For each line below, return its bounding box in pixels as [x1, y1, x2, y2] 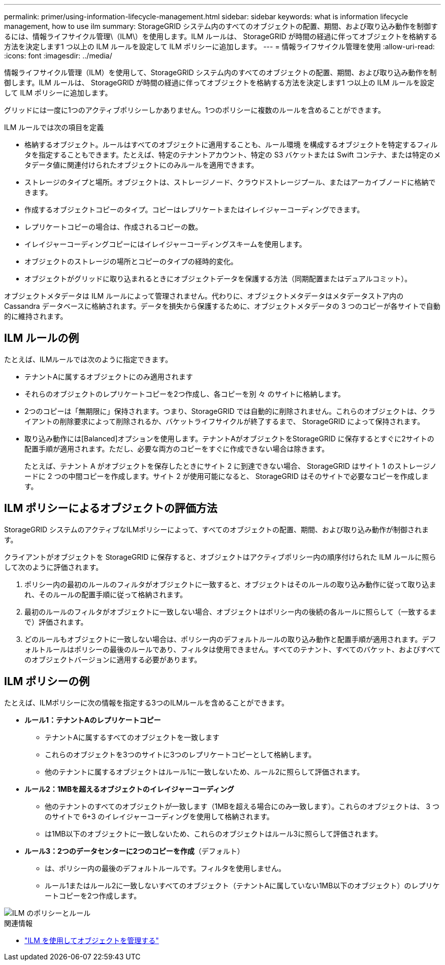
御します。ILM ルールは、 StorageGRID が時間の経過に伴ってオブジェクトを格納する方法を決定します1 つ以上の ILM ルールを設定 [4, 78, 434, 87]
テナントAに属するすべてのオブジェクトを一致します [45, 732, 220, 742]
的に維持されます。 [4, 312, 68, 320]
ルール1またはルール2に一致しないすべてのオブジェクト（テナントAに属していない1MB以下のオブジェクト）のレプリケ [45, 881, 440, 890]
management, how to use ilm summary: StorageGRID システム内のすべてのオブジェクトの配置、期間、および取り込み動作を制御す [4, 22, 438, 30]
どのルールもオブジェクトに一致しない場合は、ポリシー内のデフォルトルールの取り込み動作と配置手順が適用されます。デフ [24, 634, 436, 644]
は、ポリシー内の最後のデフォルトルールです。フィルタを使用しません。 [45, 863, 285, 873]
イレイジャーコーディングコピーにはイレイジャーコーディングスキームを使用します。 [24, 240, 306, 248]
